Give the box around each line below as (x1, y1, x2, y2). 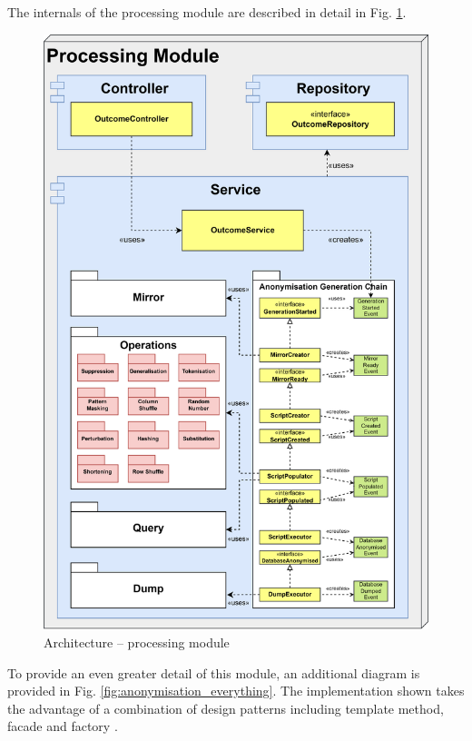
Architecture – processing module (44, 633, 230, 652)
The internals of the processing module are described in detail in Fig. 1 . (7, 3, 407, 21)
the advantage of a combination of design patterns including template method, (7, 698, 444, 717)
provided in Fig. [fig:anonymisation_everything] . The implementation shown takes (7, 681, 465, 700)
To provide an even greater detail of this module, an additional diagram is (7, 663, 420, 682)
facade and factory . (7, 716, 118, 736)
